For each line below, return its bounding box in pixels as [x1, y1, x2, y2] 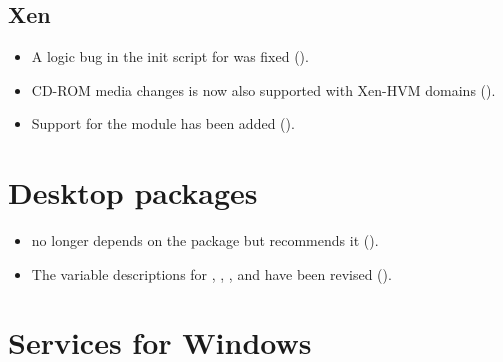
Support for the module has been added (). [31, 113, 295, 134]
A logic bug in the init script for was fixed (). [31, 46, 309, 67]
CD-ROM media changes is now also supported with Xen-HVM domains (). [31, 79, 496, 100]
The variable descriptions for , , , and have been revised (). [31, 263, 392, 284]
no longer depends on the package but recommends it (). [31, 230, 379, 251]
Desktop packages [8, 172, 258, 213]
